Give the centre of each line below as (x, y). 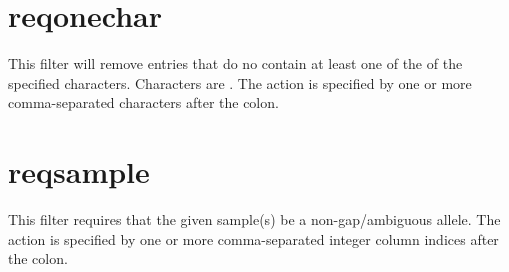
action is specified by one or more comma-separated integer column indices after (253, 238)
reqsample (79, 171)
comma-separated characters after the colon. (143, 102)
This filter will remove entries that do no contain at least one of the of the (235, 63)
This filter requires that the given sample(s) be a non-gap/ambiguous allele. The (254, 219)
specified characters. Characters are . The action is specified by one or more (240, 82)
